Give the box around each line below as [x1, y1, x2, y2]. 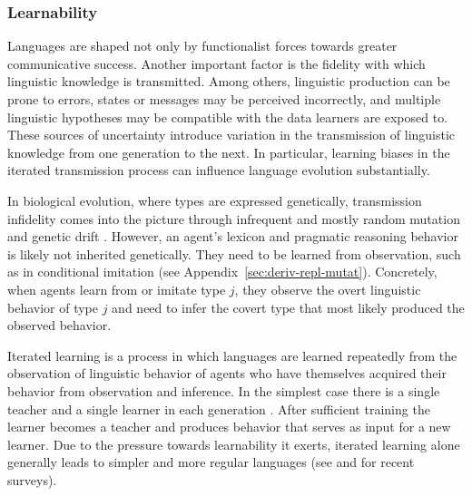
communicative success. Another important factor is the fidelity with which [7, 53, 426, 73]
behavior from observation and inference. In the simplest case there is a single [7, 381, 440, 400]
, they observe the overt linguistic [234, 279, 421, 298]
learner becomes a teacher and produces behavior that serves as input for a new [7, 417, 451, 436]
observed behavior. [7, 316, 112, 335]
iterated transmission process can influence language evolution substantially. [7, 160, 430, 180]
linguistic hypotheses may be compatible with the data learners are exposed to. [7, 107, 448, 126]
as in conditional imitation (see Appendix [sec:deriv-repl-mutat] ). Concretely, [7, 262, 438, 281]
